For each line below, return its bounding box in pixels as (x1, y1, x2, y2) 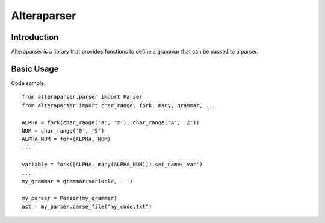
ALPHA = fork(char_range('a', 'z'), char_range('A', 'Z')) (22, 119, 200, 126)
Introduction (11, 32, 59, 42)
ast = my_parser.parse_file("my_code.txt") (22, 203, 152, 210)
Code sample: (11, 79, 46, 87)
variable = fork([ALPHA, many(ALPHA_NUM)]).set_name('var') (22, 161, 203, 168)
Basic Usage (11, 63, 59, 74)
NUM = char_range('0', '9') (22, 127, 105, 134)
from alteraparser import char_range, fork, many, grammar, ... (22, 102, 216, 108)
